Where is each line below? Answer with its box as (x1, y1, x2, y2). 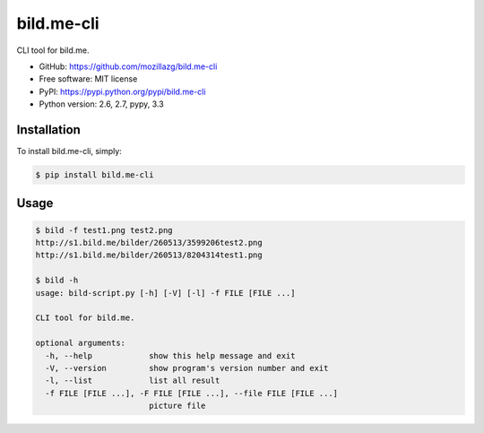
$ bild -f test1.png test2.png (35, 225, 174, 235)
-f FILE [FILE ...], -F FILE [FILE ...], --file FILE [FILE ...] (45, 388, 339, 398)
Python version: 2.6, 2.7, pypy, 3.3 (39, 99, 165, 109)
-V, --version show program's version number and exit (45, 363, 329, 373)
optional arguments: (35, 338, 125, 349)
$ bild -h (35, 275, 79, 286)
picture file (148, 401, 206, 411)
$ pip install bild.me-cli (35, 170, 154, 179)
